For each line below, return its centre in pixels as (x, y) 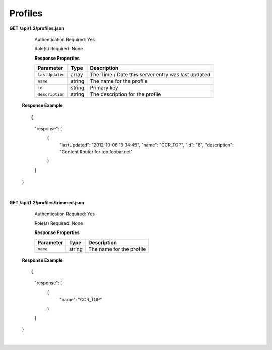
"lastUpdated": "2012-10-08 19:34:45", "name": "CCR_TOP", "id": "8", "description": (147, 145)
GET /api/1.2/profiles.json (37, 28)
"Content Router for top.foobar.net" (96, 152)
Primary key (104, 88)
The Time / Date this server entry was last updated (150, 75)
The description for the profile (125, 94)
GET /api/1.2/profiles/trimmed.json (47, 203)
